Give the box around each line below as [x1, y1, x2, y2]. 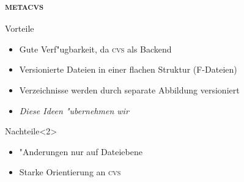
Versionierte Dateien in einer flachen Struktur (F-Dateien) [19, 63, 237, 76]
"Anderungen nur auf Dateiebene [19, 145, 142, 158]
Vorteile [5, 22, 34, 35]
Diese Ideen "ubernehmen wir [19, 104, 129, 117]
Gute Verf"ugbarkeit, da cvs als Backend [19, 42, 172, 55]
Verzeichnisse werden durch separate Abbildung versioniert [19, 84, 240, 96]
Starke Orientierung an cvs [19, 166, 121, 178]
